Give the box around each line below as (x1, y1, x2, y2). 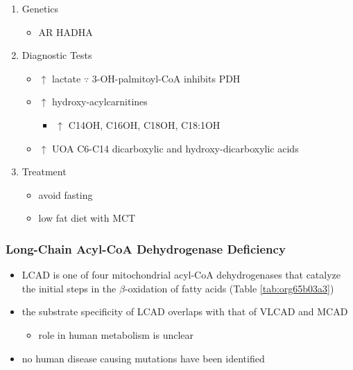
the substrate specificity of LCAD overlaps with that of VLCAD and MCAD (21, 304, 348, 319)
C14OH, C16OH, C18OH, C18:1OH (68, 117, 221, 132)
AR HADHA (38, 24, 93, 39)
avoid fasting (38, 187, 93, 202)
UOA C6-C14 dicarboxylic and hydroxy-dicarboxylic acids (51, 141, 299, 155)
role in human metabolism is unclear (38, 327, 194, 342)
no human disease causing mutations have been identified (21, 351, 265, 365)
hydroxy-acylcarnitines (51, 94, 148, 109)
